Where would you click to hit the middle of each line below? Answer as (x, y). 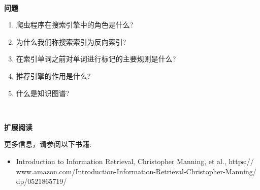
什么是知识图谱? (43, 93)
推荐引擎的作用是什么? (53, 75)
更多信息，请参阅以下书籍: (48, 144)
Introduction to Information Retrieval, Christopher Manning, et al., (121, 161)
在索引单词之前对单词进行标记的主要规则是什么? (96, 59)
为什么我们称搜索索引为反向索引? (71, 41)
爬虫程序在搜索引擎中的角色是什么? (75, 25)
